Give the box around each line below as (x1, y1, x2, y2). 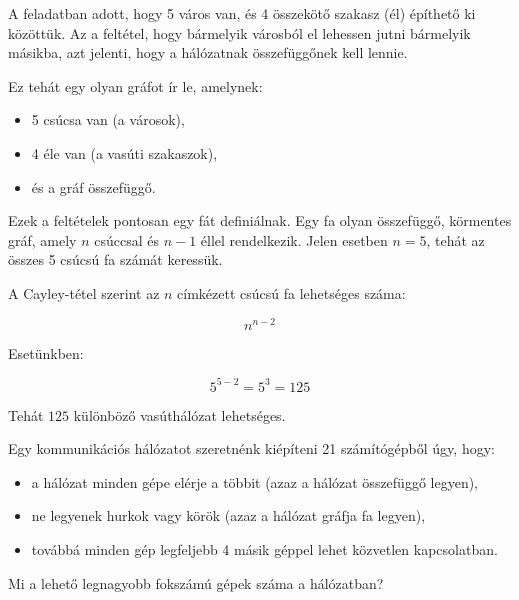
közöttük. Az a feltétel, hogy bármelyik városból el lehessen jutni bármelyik (8, 22, 471, 43)
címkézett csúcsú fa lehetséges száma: (177, 282, 406, 303)
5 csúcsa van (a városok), (31, 109, 185, 130)
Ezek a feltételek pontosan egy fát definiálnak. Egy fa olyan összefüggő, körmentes (8, 210, 512, 231)
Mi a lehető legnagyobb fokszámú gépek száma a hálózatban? (8, 572, 384, 593)
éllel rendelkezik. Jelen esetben (200, 229, 388, 250)
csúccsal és (94, 229, 159, 250)
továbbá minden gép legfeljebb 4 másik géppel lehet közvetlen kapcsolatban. (31, 539, 498, 560)
